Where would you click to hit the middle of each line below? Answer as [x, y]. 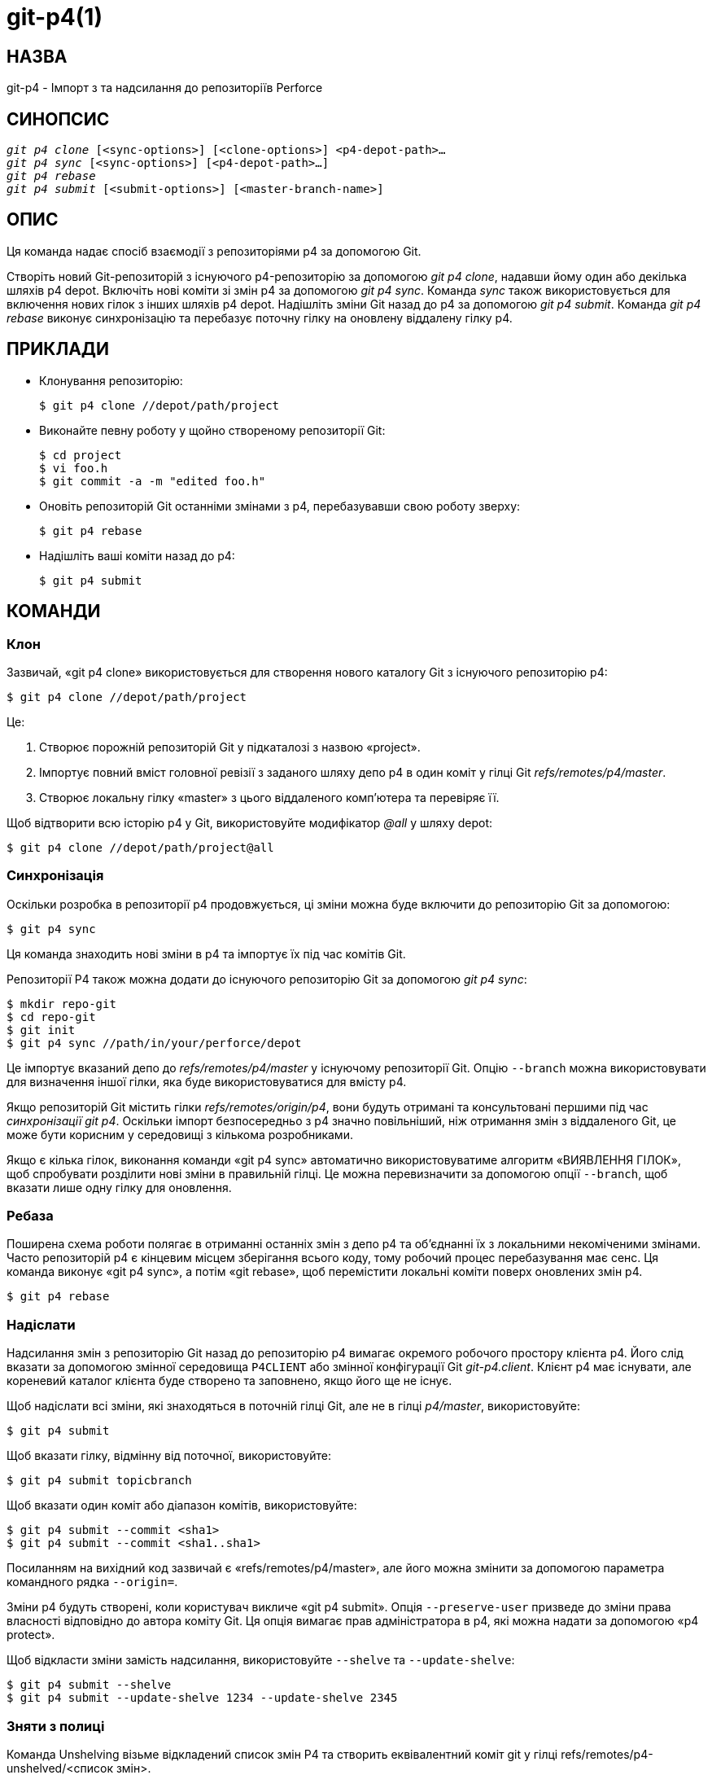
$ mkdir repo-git [61, 1004]
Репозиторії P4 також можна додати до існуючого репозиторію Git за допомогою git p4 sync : [267, 979]
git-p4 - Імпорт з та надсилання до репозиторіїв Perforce [165, 88]
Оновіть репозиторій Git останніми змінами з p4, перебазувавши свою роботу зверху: [280, 506]
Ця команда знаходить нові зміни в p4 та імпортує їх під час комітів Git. [206, 953]
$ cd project [81, 455]
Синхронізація [55, 876]
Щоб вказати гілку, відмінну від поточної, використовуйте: [169, 1456]
